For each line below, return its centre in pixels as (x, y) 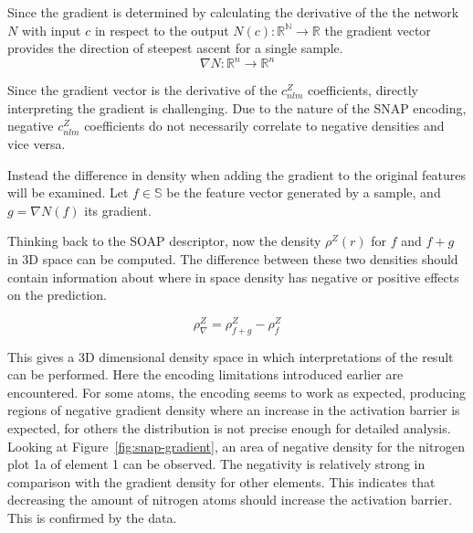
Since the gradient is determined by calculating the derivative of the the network (233, 12)
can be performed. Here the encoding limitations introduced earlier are (205, 374)
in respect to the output (162, 30)
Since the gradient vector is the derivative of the (142, 90)
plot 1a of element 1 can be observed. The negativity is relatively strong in (216, 464)
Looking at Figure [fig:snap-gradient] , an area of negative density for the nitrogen (236, 446)
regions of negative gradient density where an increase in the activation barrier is (234, 410)
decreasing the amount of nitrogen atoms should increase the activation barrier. (230, 500)
